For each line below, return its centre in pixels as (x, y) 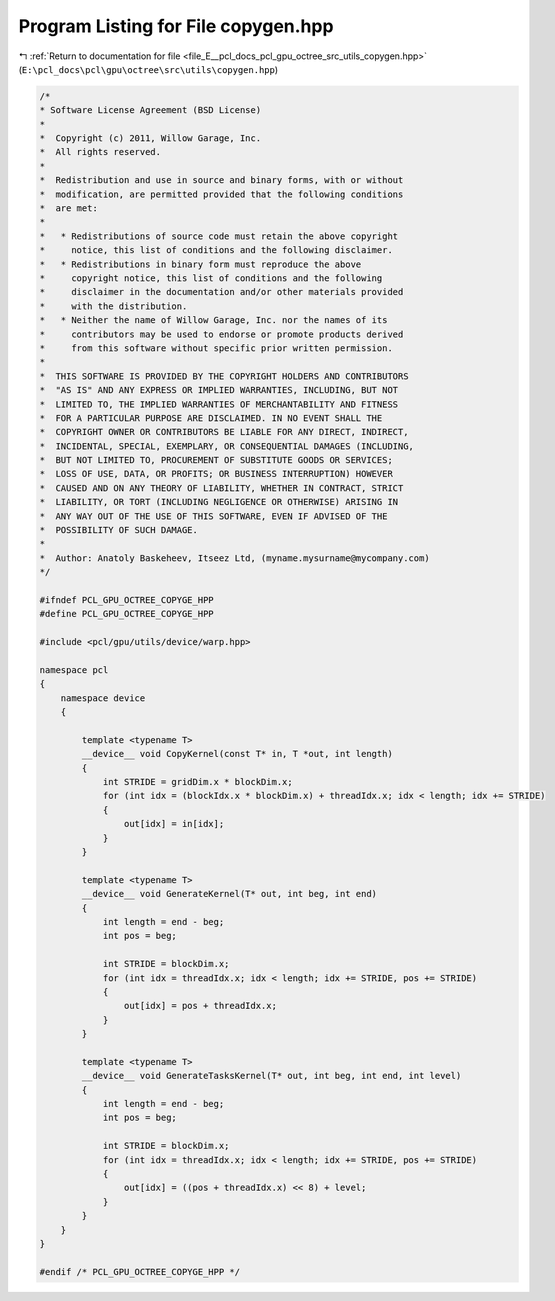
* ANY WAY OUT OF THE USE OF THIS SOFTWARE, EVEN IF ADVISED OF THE (213, 516)
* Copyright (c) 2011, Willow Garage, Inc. (150, 138)
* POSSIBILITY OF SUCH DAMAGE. (119, 530)
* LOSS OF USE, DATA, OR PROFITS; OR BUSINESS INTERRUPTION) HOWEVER (216, 474)
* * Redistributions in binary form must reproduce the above (200, 264)
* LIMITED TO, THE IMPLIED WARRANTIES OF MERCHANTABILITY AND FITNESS (219, 404)
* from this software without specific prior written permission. (216, 348)
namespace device (103, 698)
